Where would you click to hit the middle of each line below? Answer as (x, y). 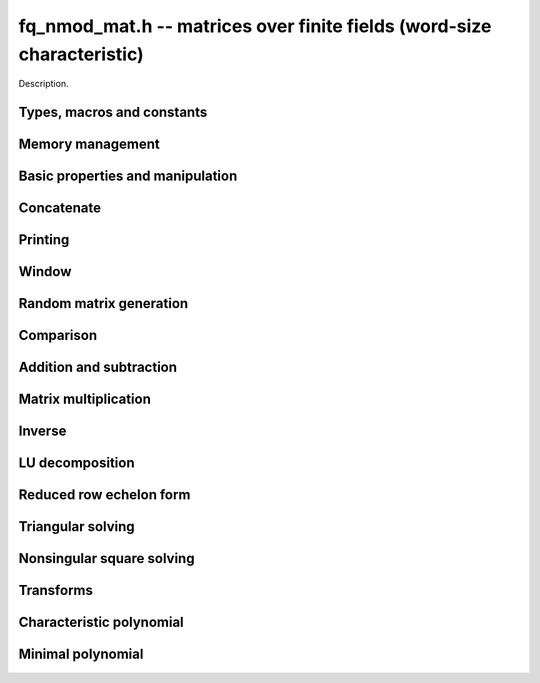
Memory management (89, 144)
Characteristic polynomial (101, 622)
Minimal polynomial (81, 654)
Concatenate (60, 208)
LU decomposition (76, 463)
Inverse (42, 431)
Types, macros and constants (113, 112)
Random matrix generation (103, 303)
